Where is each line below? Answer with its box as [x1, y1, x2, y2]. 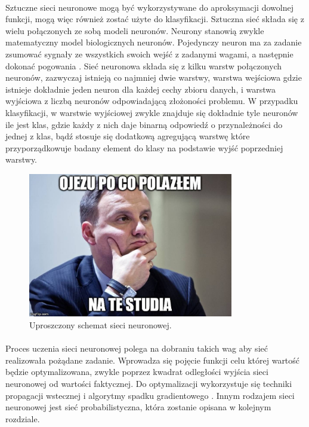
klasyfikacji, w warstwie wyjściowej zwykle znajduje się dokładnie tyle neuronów [5, 106, 298, 118]
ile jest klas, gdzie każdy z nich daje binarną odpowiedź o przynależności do [5, 118, 283, 130]
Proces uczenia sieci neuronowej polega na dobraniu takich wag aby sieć [5, 342, 268, 355]
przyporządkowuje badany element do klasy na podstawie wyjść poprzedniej [5, 141, 283, 154]
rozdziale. [5, 412, 40, 425]
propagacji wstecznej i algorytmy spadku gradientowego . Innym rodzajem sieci [5, 389, 295, 401]
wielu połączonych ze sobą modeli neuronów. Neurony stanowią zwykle [5, 24, 264, 36]
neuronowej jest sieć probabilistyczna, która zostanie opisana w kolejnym [5, 401, 271, 413]
